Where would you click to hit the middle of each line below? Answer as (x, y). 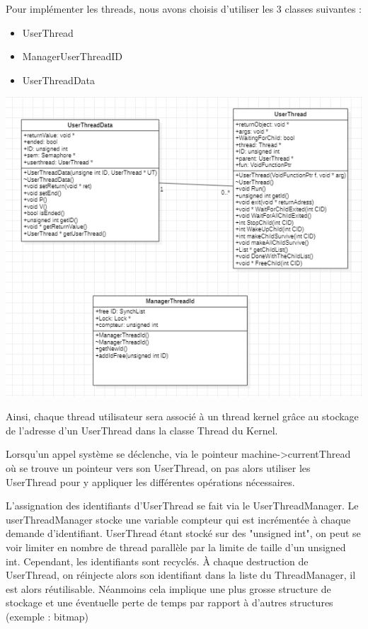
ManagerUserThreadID (72, 56)
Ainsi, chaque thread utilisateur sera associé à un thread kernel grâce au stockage (182, 416)
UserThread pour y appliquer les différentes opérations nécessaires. (150, 481)
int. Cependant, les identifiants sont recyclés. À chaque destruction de (157, 561)
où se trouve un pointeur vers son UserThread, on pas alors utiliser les (158, 468)
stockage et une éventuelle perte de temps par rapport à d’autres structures (169, 602)
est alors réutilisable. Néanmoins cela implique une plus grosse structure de (168, 588)
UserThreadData (59, 80)
